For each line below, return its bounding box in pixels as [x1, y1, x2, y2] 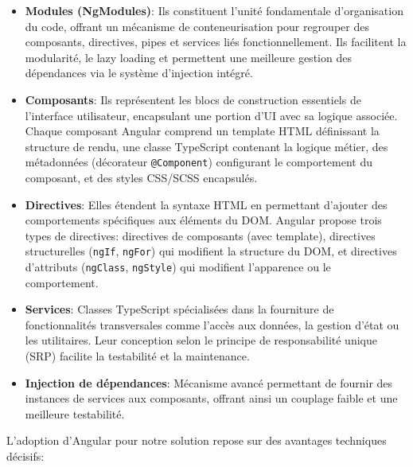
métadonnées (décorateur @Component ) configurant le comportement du [25, 154, 373, 170]
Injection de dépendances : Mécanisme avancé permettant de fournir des [25, 374, 393, 391]
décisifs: [6, 448, 45, 465]
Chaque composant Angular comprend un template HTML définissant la [25, 123, 380, 139]
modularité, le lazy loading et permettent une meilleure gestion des [25, 49, 352, 65]
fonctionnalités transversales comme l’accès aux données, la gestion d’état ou [25, 316, 399, 333]
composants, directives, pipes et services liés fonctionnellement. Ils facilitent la [25, 33, 407, 50]
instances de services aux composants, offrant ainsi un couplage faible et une [25, 390, 398, 407]
